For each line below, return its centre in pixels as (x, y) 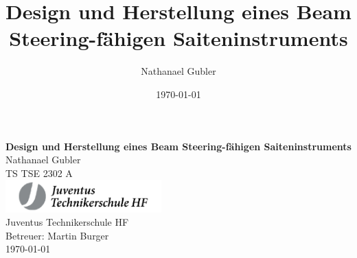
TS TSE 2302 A (39, 173)
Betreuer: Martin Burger (57, 235)
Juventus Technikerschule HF (67, 222)
